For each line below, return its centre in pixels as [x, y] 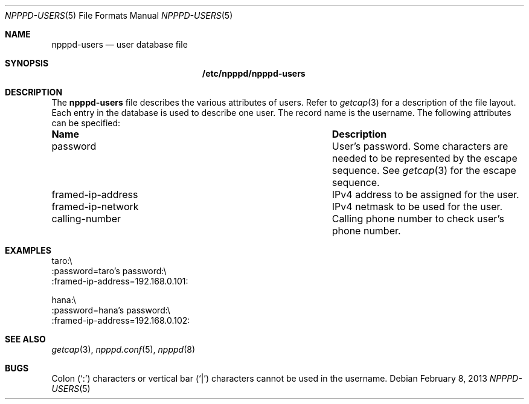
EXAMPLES [28, 250]
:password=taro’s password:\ [109, 271]
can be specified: [86, 123]
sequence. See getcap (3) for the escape [424, 170]
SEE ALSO [25, 339]
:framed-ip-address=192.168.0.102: [121, 320]
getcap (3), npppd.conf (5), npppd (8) [123, 349]
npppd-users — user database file [120, 44]
